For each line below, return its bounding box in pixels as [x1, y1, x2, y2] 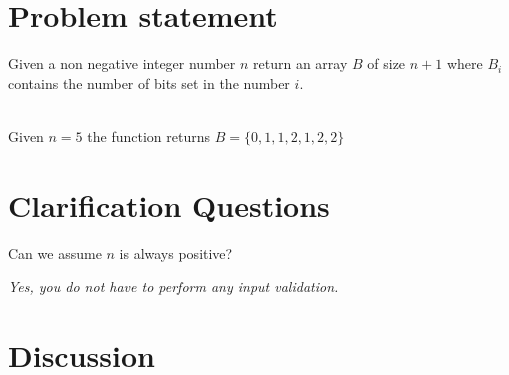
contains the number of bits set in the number [8, 72, 290, 93]
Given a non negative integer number [8, 53, 236, 74]
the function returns [87, 125, 210, 146]
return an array [253, 53, 348, 74]
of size [367, 53, 406, 74]
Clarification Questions [8, 184, 330, 225]
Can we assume [8, 242, 102, 263]
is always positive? [119, 242, 233, 263]
